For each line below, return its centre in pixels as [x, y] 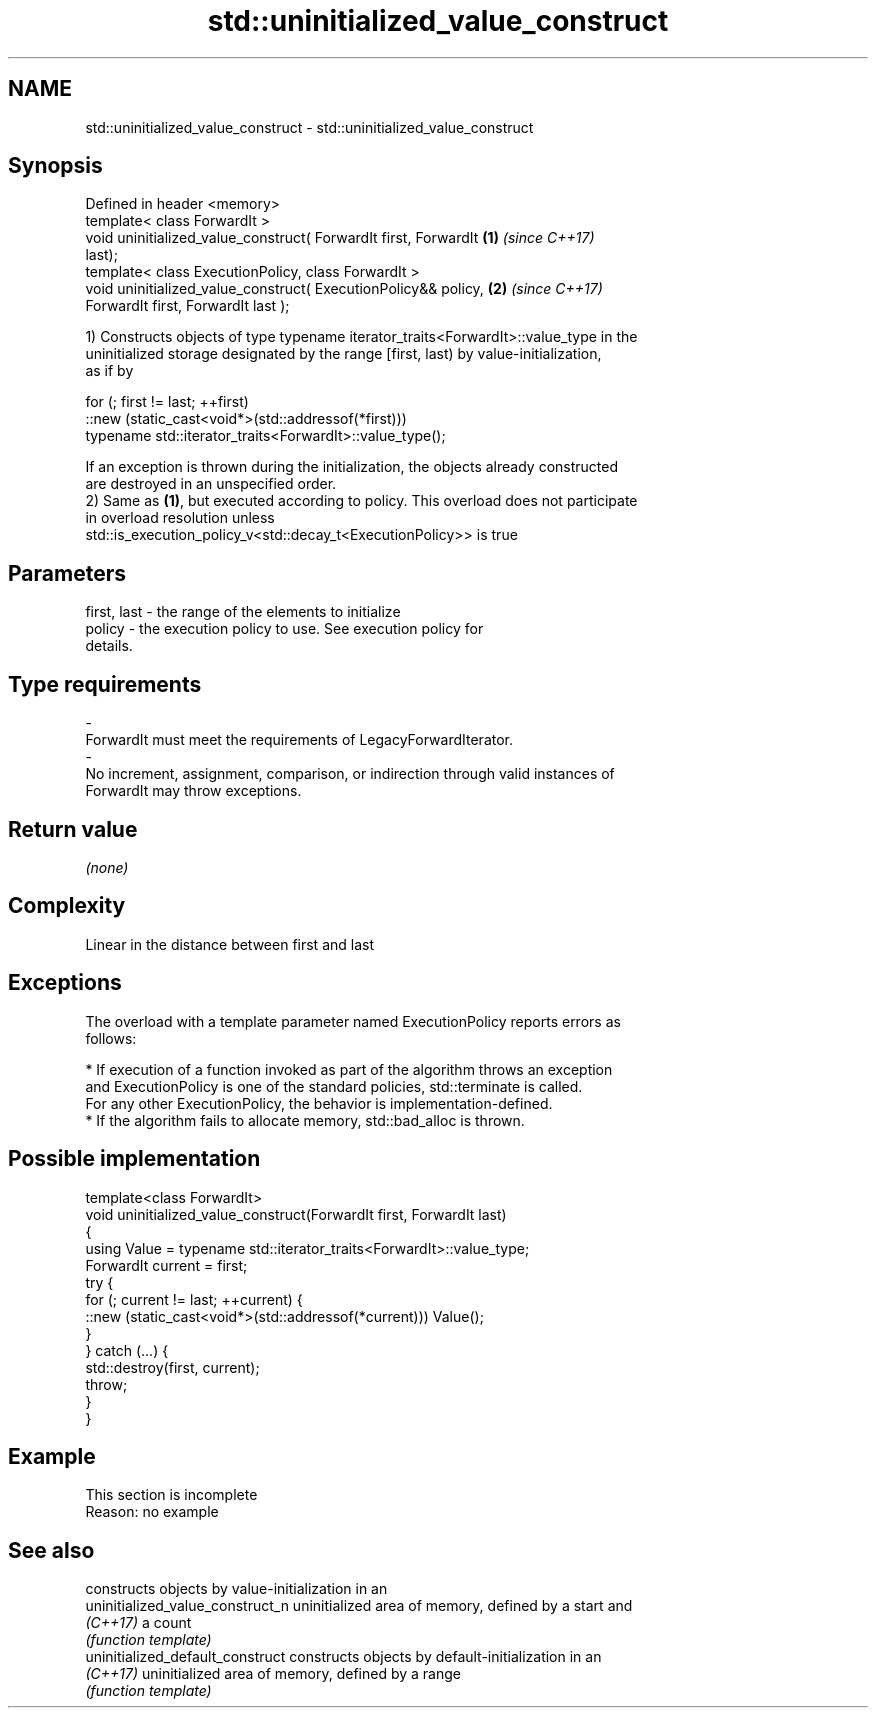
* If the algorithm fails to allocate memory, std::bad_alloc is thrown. [305, 1120]
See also [51, 1550]
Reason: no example [152, 1512]
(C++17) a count [138, 1623]
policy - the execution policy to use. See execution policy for [284, 629]
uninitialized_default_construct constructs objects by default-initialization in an [343, 1657]
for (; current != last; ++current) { [194, 1299]
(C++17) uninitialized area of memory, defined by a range [273, 1674]
